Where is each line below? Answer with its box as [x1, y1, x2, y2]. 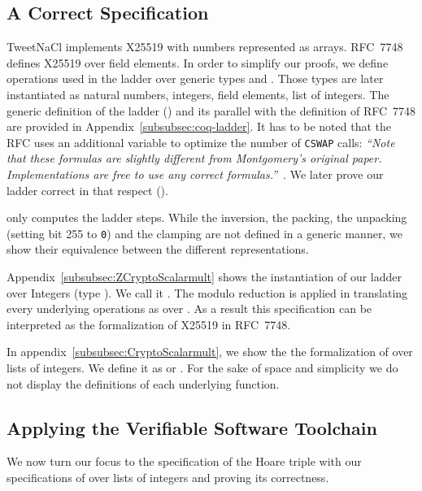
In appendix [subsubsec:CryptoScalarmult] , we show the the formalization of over [7, 343, 413, 360]
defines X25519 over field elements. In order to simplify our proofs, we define [7, 54, 389, 71]
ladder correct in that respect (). [7, 181, 168, 198]
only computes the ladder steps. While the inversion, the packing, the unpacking [7, 209, 407, 226]
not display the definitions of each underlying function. [7, 375, 280, 392]
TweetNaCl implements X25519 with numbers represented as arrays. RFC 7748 [7, 38, 403, 55]
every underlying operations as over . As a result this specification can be [7, 300, 372, 317]
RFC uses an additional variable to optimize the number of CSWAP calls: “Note [7, 133, 395, 150]
